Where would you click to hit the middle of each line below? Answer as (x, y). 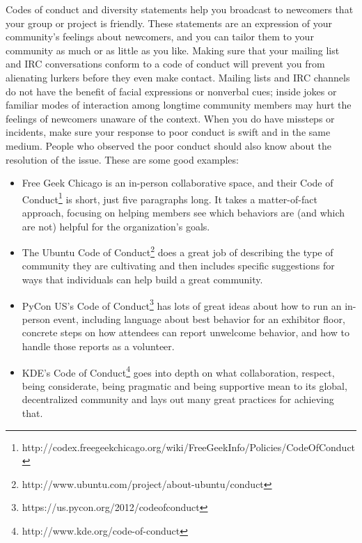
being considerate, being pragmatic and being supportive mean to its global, (184, 385)
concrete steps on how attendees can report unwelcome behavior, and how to (186, 332)
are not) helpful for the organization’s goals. (116, 226)
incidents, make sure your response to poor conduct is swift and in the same (168, 132)
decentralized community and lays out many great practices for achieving (178, 399)
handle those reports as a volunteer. (98, 346)
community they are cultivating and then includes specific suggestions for (178, 266)
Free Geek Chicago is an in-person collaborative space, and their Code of (178, 183)
